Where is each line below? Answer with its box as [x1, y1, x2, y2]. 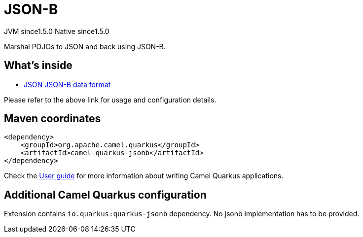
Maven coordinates [4, 112, 101, 125]
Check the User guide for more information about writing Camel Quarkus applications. [4, 171, 284, 180]
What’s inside [4, 59, 73, 72]
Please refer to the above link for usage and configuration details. [4, 95, 217, 104]
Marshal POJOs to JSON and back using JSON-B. [4, 42, 166, 51]
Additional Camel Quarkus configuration [4, 188, 207, 201]
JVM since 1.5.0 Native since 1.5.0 [4, 27, 109, 35]
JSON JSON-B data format [24, 80, 111, 89]
